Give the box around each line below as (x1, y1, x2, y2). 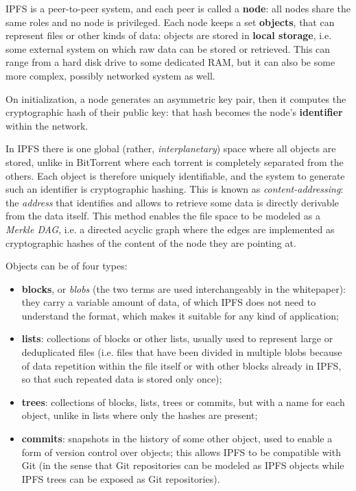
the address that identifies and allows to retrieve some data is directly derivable (5, 195, 339, 209)
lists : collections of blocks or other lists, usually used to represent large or (21, 331, 333, 346)
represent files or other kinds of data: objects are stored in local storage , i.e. (5, 28, 332, 43)
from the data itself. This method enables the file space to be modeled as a (5, 208, 320, 223)
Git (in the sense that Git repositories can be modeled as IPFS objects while (21, 458, 344, 472)
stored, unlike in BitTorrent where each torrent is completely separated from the (5, 154, 344, 169)
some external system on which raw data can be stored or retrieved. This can (5, 41, 331, 56)
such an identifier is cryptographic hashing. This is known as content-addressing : (5, 182, 344, 196)
